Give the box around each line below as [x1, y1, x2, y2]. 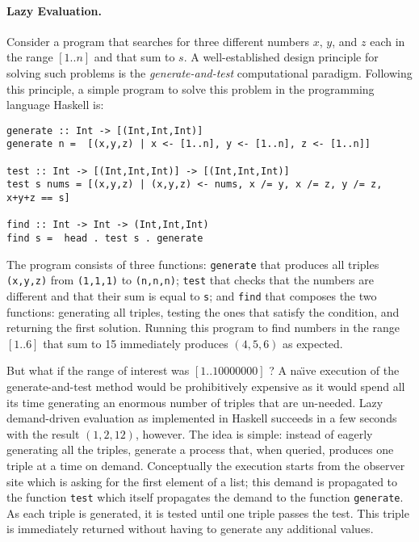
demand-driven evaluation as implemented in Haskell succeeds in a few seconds [6, 410, 397, 426]
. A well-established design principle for [183, 48, 379, 65]
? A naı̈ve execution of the [269, 362, 400, 379]
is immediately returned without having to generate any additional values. [6, 520, 374, 537]
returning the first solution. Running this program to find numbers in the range [6, 319, 400, 336]
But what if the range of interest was [6, 362, 190, 379]
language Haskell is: [6, 96, 104, 113]
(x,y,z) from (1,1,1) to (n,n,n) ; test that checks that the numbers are [6, 271, 374, 288]
